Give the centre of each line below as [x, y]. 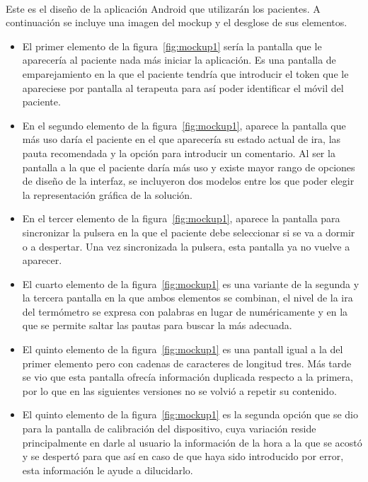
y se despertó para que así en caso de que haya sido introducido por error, [183, 456]
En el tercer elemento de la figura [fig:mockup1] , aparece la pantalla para [181, 218]
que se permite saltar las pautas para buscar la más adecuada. [157, 325]
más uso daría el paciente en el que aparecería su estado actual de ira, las [182, 139]
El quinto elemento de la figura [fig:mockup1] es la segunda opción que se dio [190, 414]
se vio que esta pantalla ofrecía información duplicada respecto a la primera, [188, 377]
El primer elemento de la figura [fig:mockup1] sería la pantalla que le [172, 46]
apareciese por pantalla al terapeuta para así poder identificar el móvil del [183, 87]
